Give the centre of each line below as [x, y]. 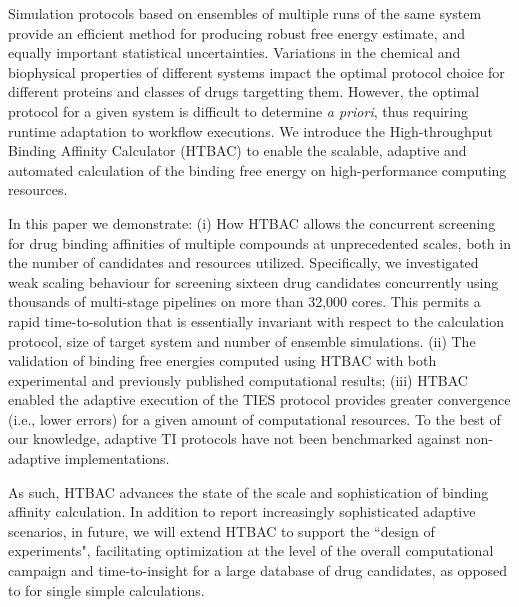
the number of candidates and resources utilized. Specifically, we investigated [243, 262]
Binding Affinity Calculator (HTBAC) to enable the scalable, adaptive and [237, 150]
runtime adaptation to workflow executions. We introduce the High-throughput [250, 130]
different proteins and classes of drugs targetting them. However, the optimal [244, 91]
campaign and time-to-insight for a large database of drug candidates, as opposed [258, 570]
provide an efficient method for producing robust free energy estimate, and [236, 32]
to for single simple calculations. [106, 589]
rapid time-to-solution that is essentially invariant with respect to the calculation [256, 320]
